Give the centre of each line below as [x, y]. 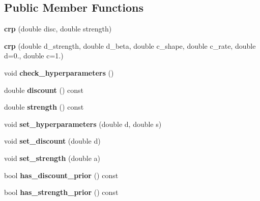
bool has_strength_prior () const [61, 192]
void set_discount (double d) [52, 141]
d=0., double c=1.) [34, 56]
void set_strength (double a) [52, 158]
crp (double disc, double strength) [58, 29]
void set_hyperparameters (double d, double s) [83, 124]
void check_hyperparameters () [59, 72]
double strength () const [44, 107]
